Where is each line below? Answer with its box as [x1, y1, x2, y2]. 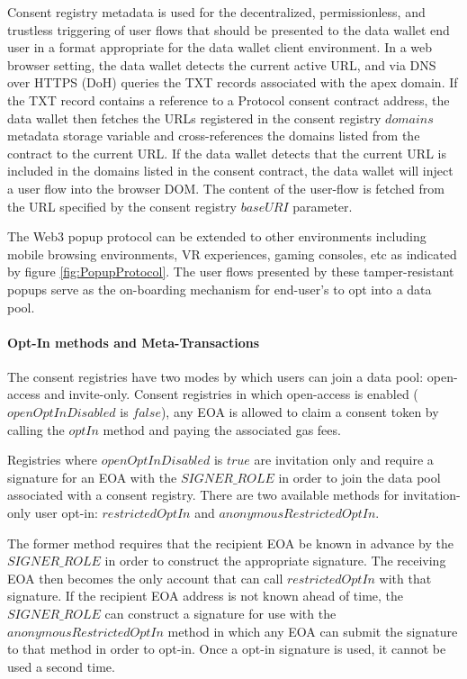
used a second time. [7, 656, 115, 675]
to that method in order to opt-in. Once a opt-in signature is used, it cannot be [7, 639, 446, 658]
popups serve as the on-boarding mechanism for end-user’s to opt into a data [7, 279, 432, 298]
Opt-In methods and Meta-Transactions [7, 332, 260, 351]
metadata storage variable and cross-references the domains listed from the [7, 126, 420, 145]
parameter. [292, 196, 353, 215]
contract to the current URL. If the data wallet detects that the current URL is [7, 143, 446, 162]
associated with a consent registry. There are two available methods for [7, 485, 400, 504]
